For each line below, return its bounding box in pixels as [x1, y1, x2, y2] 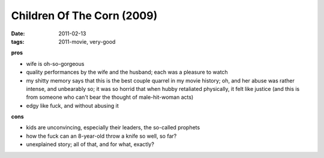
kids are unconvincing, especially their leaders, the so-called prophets [26, 124, 200, 131]
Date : [11, 30, 25, 37]
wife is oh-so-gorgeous [26, 60, 85, 67]
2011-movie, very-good [58, 38, 116, 45]
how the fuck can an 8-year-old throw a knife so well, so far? [26, 132, 177, 139]
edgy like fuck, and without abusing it [26, 102, 119, 109]
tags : [11, 38, 25, 45]
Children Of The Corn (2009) [11, 9, 158, 22]
